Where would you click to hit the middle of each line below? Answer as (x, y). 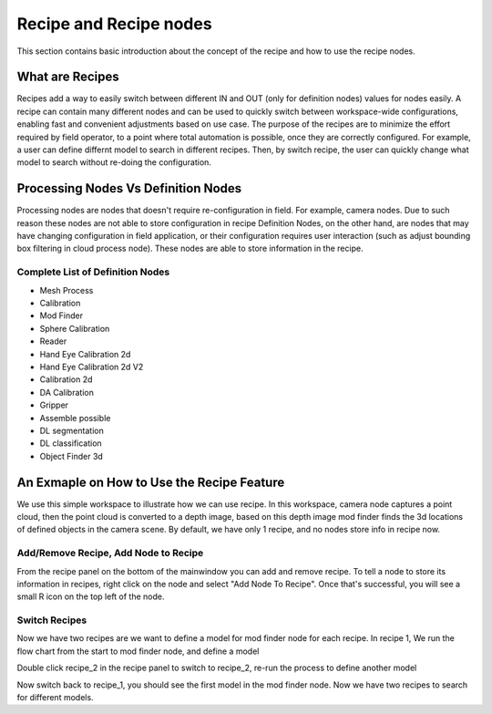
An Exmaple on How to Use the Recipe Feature (151, 482)
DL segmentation (72, 430)
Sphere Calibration (75, 328)
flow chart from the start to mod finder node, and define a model (138, 651)
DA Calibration (67, 392)
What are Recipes (68, 77)
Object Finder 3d (72, 456)
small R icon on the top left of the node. (91, 596)
